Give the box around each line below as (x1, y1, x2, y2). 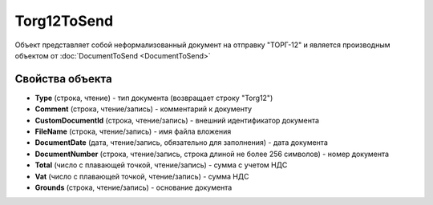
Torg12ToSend (14, 12, 114, 30)
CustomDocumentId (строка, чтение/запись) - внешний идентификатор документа (34, 115, 320, 125)
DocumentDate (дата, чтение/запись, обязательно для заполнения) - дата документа (34, 138, 328, 147)
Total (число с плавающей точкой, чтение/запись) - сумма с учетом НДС (34, 160, 288, 170)
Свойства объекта (14, 72, 112, 86)
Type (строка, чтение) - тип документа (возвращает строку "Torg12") (34, 93, 273, 102)
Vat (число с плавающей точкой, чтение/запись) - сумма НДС (34, 171, 249, 181)
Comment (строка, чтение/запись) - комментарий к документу (34, 104, 253, 114)
